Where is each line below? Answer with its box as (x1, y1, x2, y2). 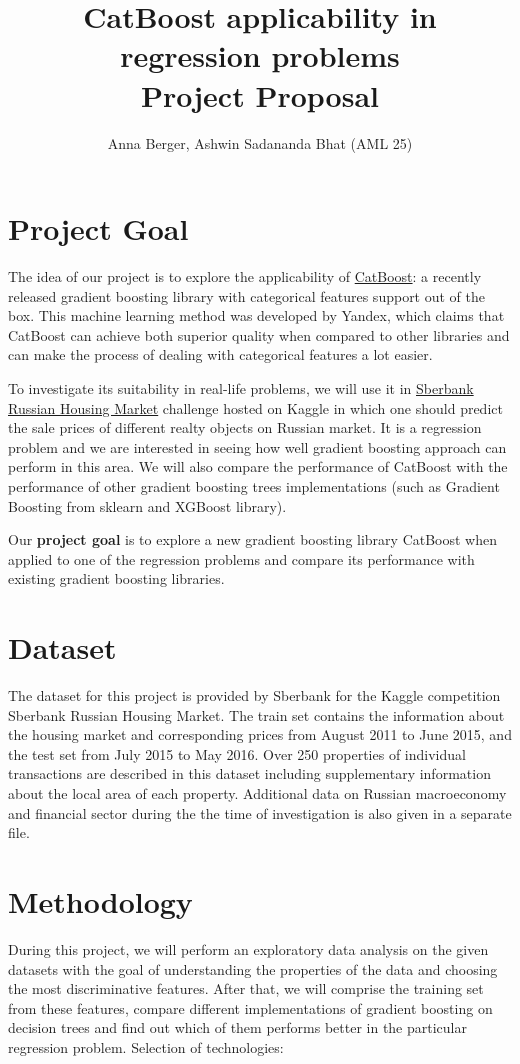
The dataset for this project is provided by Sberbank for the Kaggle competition (8, 685, 501, 706)
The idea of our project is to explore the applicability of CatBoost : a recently (8, 266, 482, 287)
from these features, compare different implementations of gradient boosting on (8, 997, 493, 1018)
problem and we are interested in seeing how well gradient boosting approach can (8, 436, 507, 457)
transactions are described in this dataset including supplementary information (8, 763, 491, 784)
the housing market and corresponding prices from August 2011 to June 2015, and (8, 724, 512, 745)
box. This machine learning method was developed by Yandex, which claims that (8, 305, 505, 326)
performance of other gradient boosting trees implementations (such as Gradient (8, 475, 500, 496)
